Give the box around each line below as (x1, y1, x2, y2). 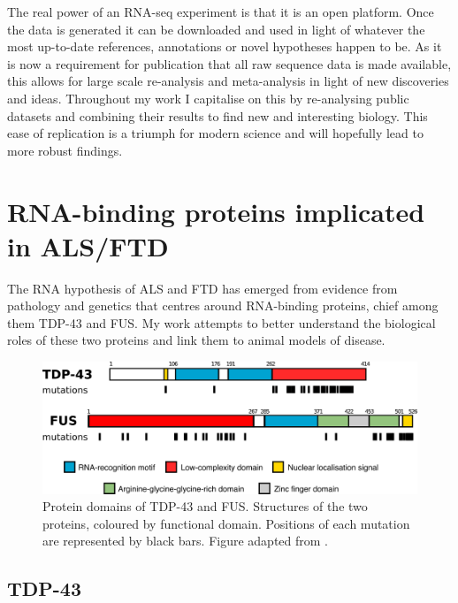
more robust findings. (7, 141, 123, 159)
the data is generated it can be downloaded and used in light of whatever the (7, 19, 425, 38)
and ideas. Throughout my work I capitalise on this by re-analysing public (7, 88, 409, 107)
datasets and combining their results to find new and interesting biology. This (7, 106, 428, 125)
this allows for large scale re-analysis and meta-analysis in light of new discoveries (7, 72, 449, 90)
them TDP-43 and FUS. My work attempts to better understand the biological (7, 313, 436, 332)
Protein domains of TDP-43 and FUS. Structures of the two (42, 497, 368, 515)
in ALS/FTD (7, 227, 169, 263)
